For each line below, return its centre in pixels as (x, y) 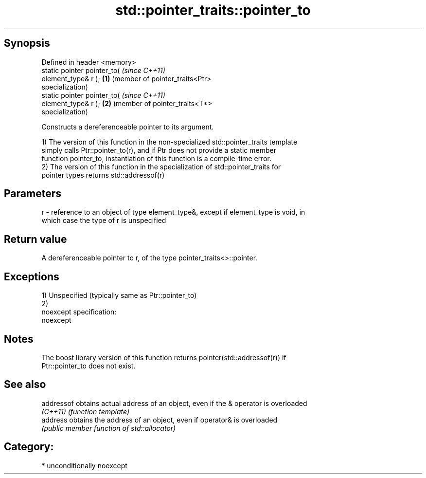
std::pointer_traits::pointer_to (213, 10)
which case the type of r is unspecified (104, 221)
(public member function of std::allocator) (109, 428)
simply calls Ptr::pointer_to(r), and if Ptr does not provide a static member (159, 150)
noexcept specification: (79, 312)
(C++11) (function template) (86, 411)
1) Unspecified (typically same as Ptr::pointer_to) (119, 295)
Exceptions (32, 276)
